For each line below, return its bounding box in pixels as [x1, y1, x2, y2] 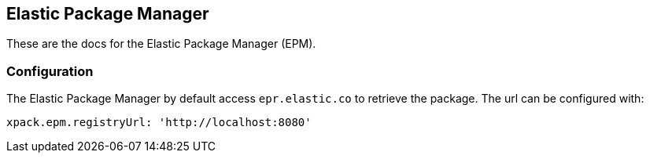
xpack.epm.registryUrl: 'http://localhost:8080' [6, 116, 312, 129]
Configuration [6, 63, 94, 79]
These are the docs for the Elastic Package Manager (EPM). [6, 37, 316, 51]
